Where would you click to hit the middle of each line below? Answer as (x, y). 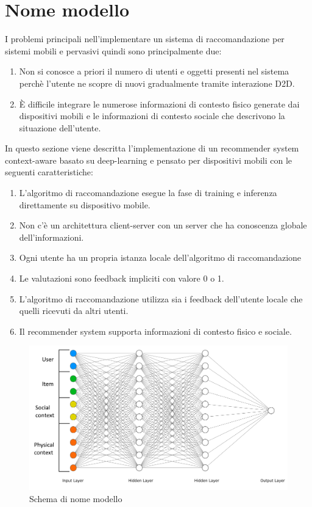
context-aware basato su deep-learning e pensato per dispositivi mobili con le (149, 160)
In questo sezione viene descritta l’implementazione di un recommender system (152, 148)
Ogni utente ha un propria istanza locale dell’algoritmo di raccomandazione (160, 257)
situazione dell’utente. (60, 127)
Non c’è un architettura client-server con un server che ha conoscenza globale (163, 225)
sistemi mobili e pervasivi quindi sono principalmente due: (113, 50)
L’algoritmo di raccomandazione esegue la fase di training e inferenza (148, 193)
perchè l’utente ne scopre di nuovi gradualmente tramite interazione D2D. (157, 83)
